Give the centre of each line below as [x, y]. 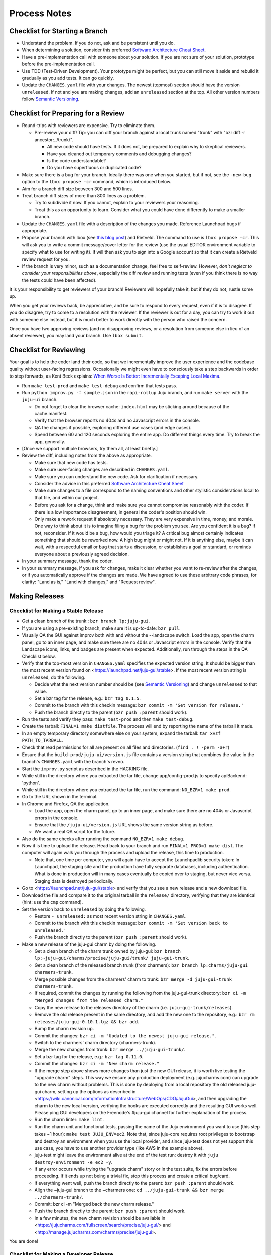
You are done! [24, 1241]
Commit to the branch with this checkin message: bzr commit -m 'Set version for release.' [139, 705]
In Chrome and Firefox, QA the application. [66, 804]
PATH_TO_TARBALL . [42, 740]
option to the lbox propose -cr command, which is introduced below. [97, 182]
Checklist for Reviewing [47, 350]
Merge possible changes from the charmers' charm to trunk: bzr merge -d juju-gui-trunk [133, 979]
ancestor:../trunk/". [54, 139]
